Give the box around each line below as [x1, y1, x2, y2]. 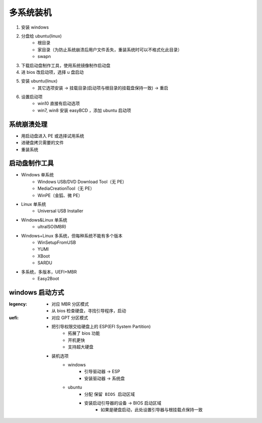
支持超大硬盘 [68, 344, 94, 350]
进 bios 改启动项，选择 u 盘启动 [21, 69, 84, 75]
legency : [9, 301, 28, 307]
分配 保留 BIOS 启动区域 [84, 391, 135, 397]
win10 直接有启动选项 [37, 101, 80, 106]
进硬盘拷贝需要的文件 [21, 140, 64, 146]
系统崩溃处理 [9, 120, 48, 128]
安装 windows [21, 24, 49, 30]
